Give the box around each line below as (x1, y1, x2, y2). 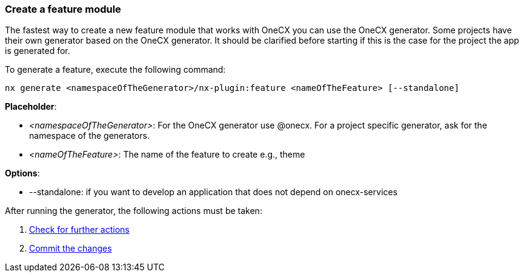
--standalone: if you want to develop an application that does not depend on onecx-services (29, 187, 398, 198)
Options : (5, 168, 40, 179)
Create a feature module (5, 3, 121, 15)
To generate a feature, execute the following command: (5, 64, 226, 75)
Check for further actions (29, 224, 130, 235)
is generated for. (5, 45, 70, 56)
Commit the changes (29, 243, 112, 254)
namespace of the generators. (29, 130, 150, 141)
